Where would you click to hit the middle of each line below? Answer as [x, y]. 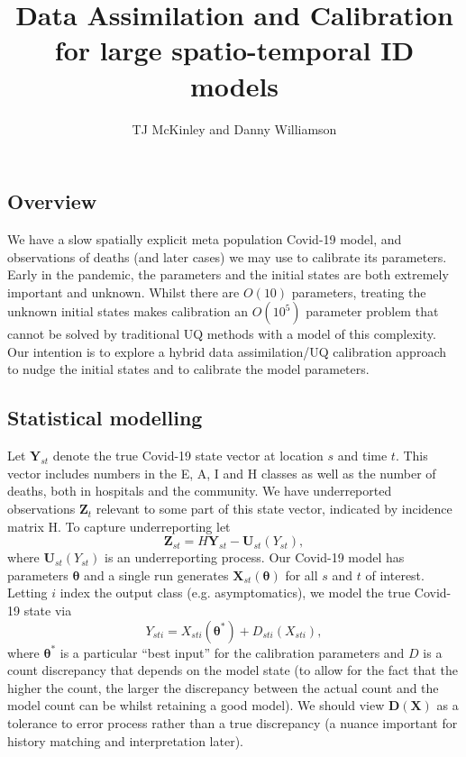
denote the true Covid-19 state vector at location [188, 456]
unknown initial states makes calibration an [128, 311]
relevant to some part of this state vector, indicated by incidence [274, 509]
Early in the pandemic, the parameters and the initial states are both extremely [228, 274]
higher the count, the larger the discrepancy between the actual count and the [223, 687]
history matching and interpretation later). [125, 740]
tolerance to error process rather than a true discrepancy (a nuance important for [233, 722]
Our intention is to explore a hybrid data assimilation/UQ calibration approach [227, 351]
